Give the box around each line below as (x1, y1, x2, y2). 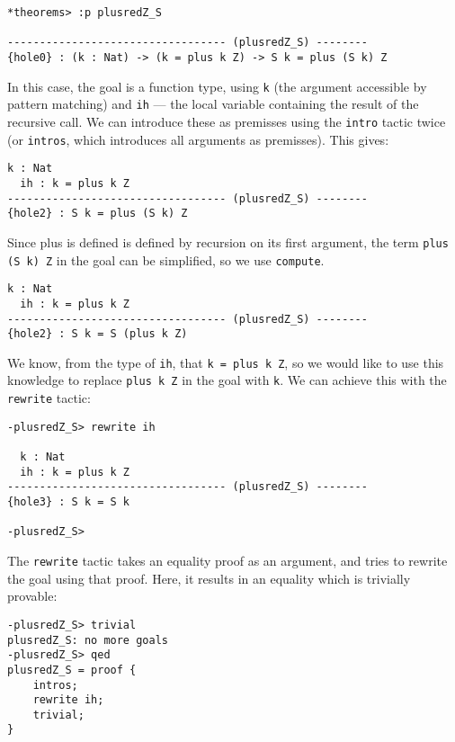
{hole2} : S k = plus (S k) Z (7, 207, 188, 220)
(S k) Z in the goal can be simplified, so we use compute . (7, 250, 325, 269)
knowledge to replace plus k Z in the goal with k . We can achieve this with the (7, 371, 447, 389)
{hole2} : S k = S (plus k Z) (7, 327, 188, 341)
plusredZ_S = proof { (7, 663, 137, 676)
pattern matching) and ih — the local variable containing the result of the (7, 94, 419, 113)
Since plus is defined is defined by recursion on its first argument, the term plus (7, 232, 449, 251)
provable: (7, 586, 58, 605)
